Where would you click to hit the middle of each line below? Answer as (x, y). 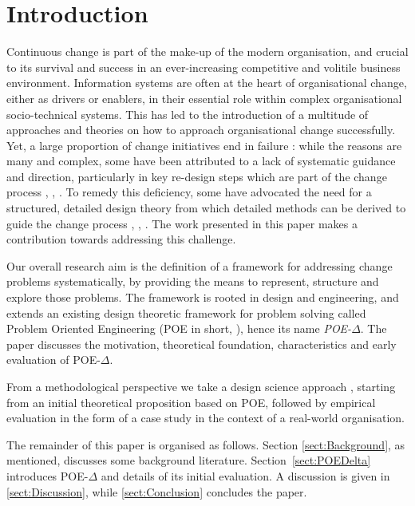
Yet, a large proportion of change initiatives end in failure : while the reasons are (204, 145)
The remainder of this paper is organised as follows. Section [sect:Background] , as (206, 444)
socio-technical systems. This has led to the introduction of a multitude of (188, 114)
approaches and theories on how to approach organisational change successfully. (201, 130)
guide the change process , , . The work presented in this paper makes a (182, 223)
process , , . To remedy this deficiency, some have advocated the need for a (189, 192)
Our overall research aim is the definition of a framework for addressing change (200, 265)
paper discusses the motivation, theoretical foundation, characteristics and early (202, 344)
